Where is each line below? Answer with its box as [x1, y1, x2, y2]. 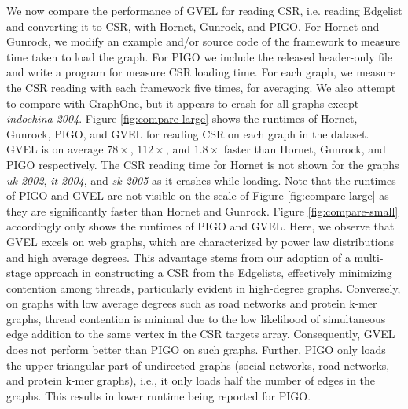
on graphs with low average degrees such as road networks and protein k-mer [6, 295, 377, 311]
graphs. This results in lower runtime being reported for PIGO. [6, 387, 311, 403]
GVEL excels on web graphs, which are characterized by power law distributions [6, 233, 394, 249]
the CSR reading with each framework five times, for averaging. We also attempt [6, 79, 396, 95]
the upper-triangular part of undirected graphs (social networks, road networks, [6, 356, 390, 373]
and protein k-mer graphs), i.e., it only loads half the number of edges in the [6, 372, 376, 389]
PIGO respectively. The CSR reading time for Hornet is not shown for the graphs [6, 156, 399, 172]
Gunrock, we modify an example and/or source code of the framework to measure [6, 33, 400, 50]
